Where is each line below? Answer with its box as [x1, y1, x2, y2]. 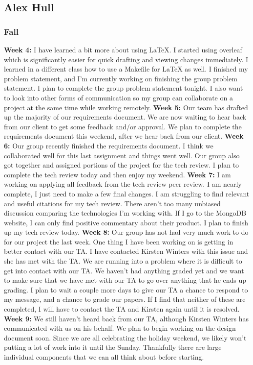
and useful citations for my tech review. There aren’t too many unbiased [4, 198, 221, 208]
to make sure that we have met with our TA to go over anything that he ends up [4, 275, 247, 285]
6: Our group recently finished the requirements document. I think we [4, 140, 213, 150]
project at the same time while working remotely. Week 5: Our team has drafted [4, 102, 248, 112]
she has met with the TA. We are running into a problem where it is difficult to [4, 256, 242, 266]
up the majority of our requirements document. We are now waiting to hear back [4, 112, 247, 122]
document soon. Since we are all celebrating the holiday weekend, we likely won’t [4, 332, 247, 342]
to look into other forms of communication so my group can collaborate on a [4, 92, 233, 102]
